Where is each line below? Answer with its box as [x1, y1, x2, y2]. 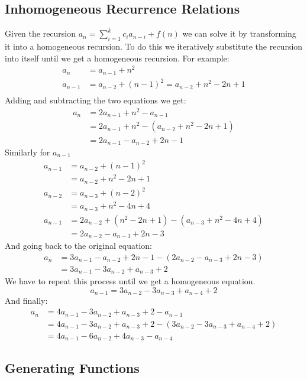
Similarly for [5, 145, 50, 158]
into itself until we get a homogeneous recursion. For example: [5, 51, 230, 64]
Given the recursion [5, 27, 76, 40]
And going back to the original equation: [5, 239, 152, 252]
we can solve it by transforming [182, 27, 296, 40]
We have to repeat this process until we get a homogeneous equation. [5, 275, 256, 287]
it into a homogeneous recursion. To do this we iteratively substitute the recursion [5, 40, 303, 52]
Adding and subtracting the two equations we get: [5, 94, 186, 106]
